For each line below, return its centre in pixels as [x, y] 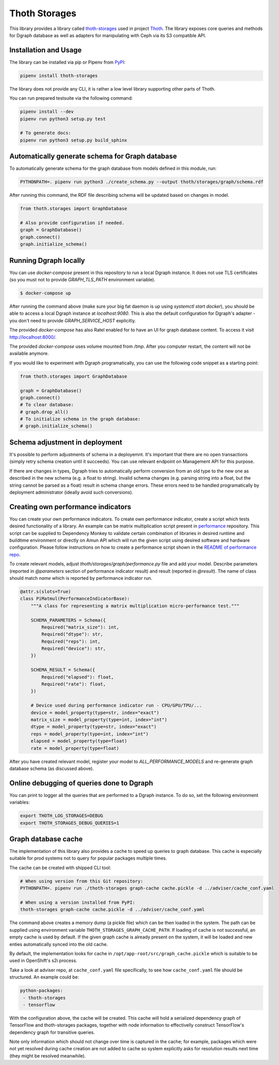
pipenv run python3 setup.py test [63, 119]
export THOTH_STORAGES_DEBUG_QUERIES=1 [69, 823]
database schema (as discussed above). [51, 768]
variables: [20, 802]
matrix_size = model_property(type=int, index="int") [99, 719]
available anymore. [29, 353]
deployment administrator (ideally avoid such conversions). [71, 492]
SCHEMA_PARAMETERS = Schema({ [68, 620]
